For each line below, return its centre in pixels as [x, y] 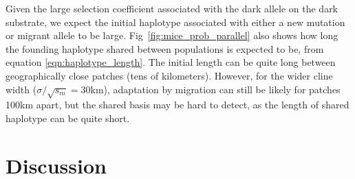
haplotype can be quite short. [68, 118]
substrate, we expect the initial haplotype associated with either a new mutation [175, 22]
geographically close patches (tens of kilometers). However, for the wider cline [169, 75]
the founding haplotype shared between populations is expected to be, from [165, 48]
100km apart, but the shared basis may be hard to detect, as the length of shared [177, 105]
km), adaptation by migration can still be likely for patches [215, 89]
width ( [21, 89]
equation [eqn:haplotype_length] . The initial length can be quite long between [171, 62]
